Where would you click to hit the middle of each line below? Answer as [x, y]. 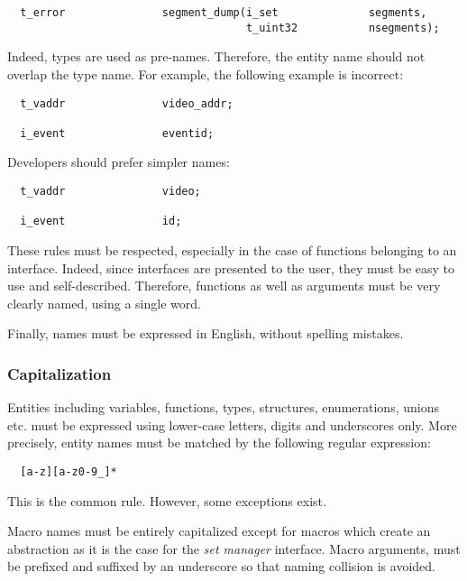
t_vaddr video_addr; [127, 103]
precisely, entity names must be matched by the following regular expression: [219, 443]
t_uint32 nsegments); [343, 28]
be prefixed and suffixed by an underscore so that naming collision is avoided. [221, 566]
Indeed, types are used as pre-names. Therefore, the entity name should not [216, 56]
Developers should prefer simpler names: [119, 162]
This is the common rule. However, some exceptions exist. [167, 500]
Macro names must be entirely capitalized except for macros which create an [219, 531]
